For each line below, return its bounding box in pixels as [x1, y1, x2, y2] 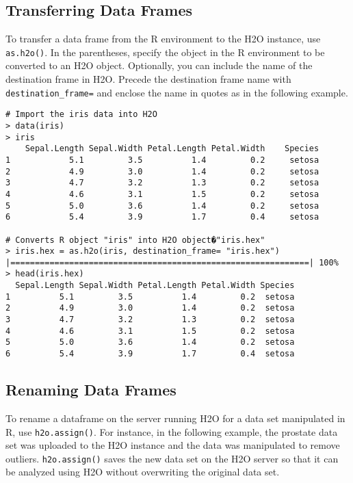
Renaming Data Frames [5, 379, 176, 400]
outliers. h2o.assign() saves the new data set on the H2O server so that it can [5, 451, 339, 465]
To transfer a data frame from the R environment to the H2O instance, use [5, 31, 321, 46]
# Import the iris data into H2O [5, 109, 157, 120]
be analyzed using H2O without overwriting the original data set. [5, 465, 280, 479]
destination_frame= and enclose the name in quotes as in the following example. [5, 85, 348, 99]
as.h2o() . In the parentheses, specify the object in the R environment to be [5, 44, 325, 59]
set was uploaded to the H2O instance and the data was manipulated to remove [5, 438, 340, 452]
